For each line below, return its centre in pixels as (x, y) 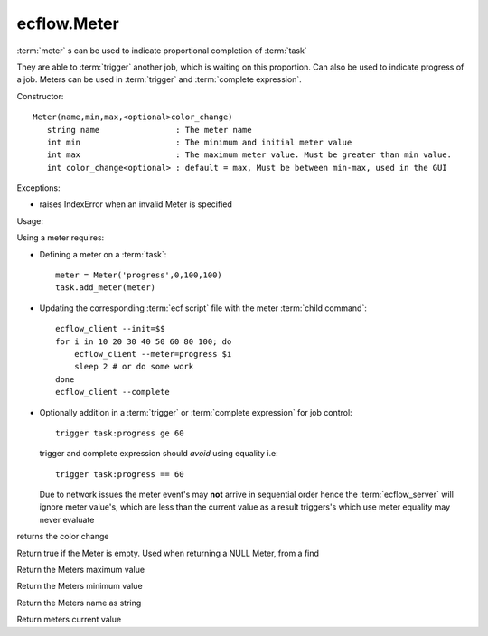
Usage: (30, 220)
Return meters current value (69, 620)
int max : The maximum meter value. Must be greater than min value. (249, 155)
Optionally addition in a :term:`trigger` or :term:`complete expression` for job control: (196, 412)
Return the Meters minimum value (80, 586)
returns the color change (63, 537)
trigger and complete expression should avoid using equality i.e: (159, 454)
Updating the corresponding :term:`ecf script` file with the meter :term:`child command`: (203, 308)
